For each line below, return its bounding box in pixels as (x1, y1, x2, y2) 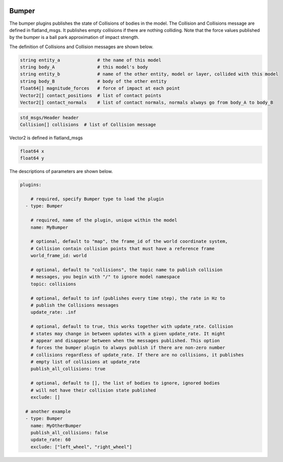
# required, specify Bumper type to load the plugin (30, 196, 164, 202)
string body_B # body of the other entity (20, 78, 167, 84)
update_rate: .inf (30, 309, 76, 315)
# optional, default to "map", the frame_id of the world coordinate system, (30, 238, 228, 244)
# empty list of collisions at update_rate (30, 359, 140, 365)
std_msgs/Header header (20, 114, 79, 120)
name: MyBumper (30, 224, 68, 230)
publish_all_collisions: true (30, 366, 106, 372)
